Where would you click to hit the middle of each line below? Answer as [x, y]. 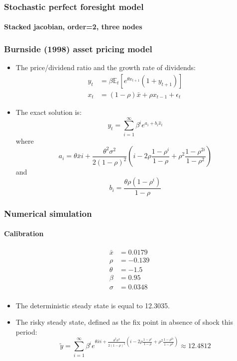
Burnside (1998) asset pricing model [78, 48]
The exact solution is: [49, 112]
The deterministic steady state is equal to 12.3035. [93, 305]
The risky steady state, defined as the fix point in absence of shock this [124, 322]
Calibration [24, 233]
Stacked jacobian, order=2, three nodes [73, 27]
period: [26, 331]
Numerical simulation [48, 213]
